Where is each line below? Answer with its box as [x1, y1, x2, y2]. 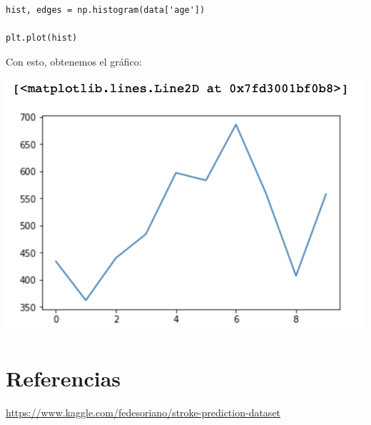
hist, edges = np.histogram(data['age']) [6, 5, 205, 15]
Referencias [6, 364, 121, 393]
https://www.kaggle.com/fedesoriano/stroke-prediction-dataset [6, 405, 281, 420]
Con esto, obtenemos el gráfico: [6, 53, 142, 68]
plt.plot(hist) [6, 33, 78, 43]
